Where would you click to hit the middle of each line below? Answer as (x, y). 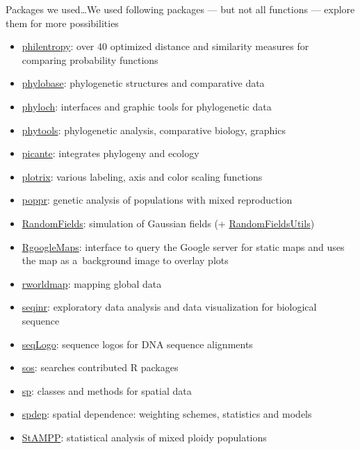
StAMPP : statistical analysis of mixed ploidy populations (144, 437)
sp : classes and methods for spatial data (107, 390)
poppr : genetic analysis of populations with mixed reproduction (157, 200)
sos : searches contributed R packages (100, 367)
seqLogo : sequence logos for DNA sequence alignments (137, 344)
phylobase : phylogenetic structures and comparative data (143, 83)
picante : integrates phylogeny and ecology (111, 153)
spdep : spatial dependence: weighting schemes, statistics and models (167, 414)
